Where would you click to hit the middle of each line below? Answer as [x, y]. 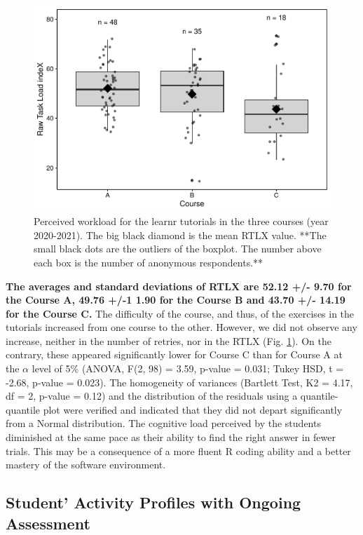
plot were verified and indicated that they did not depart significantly [193, 409]
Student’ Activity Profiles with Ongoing [153, 502]
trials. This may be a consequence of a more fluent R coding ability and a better [178, 451]
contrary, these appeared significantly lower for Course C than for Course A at [174, 354]
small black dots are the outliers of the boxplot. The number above [178, 249]
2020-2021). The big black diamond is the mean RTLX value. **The [180, 235]
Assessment [48, 523]
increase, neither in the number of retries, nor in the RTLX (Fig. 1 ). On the [169, 340]
